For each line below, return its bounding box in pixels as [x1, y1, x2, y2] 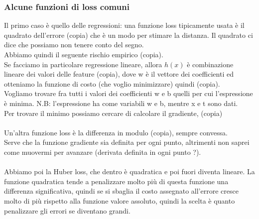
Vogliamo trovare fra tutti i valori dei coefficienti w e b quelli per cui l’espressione [4, 88, 253, 99]
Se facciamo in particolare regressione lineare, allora [4, 59, 162, 69]
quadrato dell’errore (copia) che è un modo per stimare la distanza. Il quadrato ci [4, 29, 253, 40]
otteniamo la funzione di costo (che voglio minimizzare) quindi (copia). [4, 78, 220, 89]
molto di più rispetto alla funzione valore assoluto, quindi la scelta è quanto [4, 195, 235, 206]
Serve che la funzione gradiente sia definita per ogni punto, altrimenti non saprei [4, 137, 250, 147]
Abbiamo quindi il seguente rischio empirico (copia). [4, 49, 163, 59]
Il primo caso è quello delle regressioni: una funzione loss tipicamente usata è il [4, 20, 245, 30]
